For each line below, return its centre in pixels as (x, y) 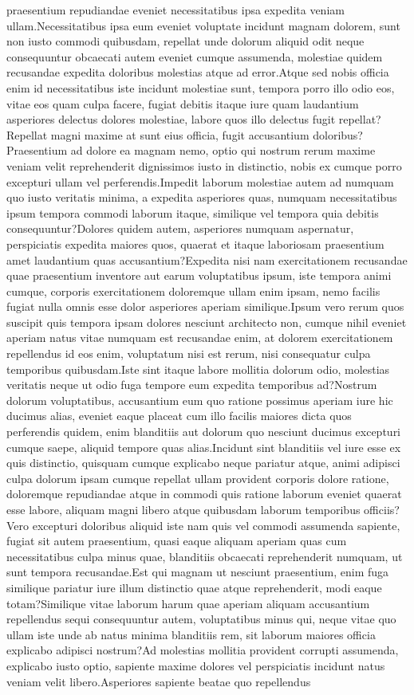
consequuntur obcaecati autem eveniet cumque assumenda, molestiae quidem (195, 56)
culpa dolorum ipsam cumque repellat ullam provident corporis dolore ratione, (198, 478)
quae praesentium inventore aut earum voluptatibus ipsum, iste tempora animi (199, 275)
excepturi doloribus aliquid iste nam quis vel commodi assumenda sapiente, (216, 525)
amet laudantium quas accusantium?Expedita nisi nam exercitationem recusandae (207, 259)
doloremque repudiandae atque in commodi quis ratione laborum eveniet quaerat (204, 494)
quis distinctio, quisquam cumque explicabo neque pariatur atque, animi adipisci (203, 463)
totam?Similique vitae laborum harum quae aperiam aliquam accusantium (188, 603)
